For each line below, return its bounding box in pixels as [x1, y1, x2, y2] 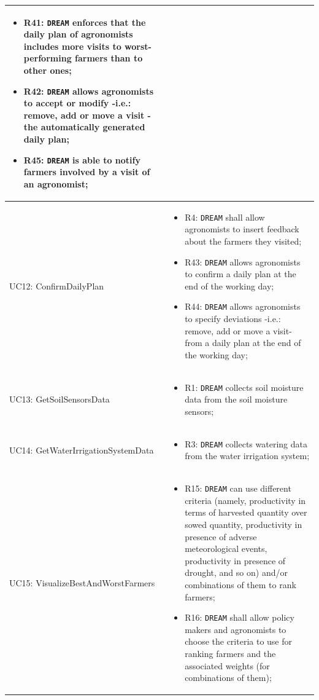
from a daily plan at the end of [185, 336, 301, 349]
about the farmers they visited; [185, 234, 302, 247]
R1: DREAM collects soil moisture [185, 380, 304, 393]
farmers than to [75, 52, 143, 65]
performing [23, 52, 72, 65]
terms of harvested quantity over [185, 506, 307, 519]
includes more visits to [23, 39, 121, 52]
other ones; [23, 63, 72, 76]
